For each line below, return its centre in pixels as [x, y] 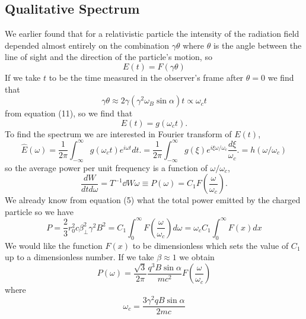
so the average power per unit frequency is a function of [106, 167]
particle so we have [39, 211]
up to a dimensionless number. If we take [79, 257]
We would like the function [54, 245]
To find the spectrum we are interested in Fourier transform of [118, 133]
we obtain [197, 257]
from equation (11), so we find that [69, 113]
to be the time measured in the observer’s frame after [146, 77]
